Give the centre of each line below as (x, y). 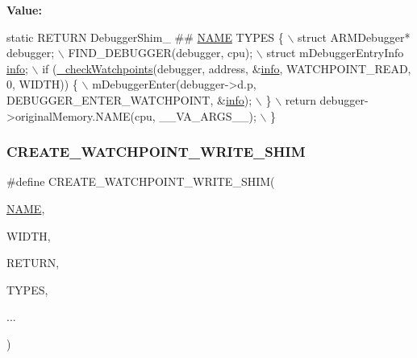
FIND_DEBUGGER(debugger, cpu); (161, 53)
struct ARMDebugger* (354, 37)
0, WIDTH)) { (42, 84)
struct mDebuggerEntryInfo (335, 53)
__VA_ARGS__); (208, 115)
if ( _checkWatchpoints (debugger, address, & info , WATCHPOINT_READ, (227, 68)
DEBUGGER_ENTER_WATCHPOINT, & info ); (129, 99)
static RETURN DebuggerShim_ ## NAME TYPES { (145, 37)
